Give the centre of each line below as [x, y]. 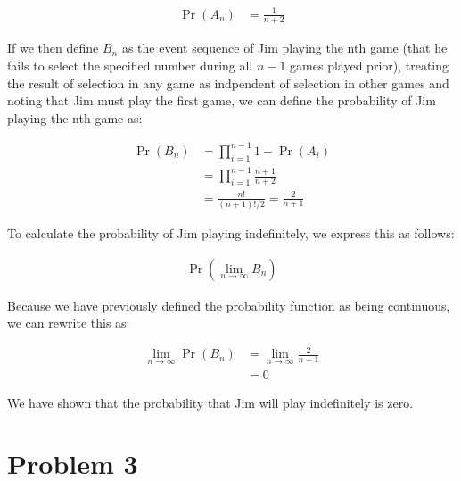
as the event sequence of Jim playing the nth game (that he [284, 48]
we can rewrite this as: [69, 323]
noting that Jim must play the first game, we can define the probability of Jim [222, 100]
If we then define [53, 48]
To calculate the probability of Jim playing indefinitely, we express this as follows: [231, 232]
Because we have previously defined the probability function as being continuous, [229, 305]
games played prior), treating [370, 65]
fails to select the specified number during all [130, 65]
